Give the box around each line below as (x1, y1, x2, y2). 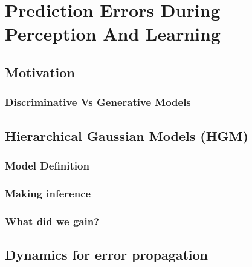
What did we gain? (5, 213, 100, 228)
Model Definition (5, 157, 89, 173)
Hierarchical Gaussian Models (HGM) (5, 126, 248, 145)
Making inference (5, 185, 91, 200)
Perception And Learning (5, 21, 221, 46)
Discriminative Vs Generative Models (5, 94, 191, 110)
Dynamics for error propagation (5, 245, 208, 263)
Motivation (5, 62, 75, 81)
